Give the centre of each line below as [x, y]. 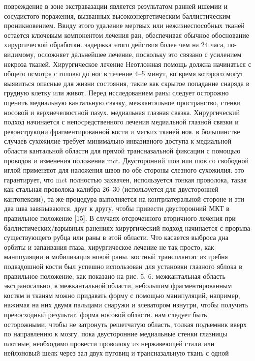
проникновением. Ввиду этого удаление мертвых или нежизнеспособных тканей [124, 25]
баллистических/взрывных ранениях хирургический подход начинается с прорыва [127, 227]
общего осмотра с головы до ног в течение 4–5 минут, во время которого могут [124, 74]
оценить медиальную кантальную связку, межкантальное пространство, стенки [122, 102]
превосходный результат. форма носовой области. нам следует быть [106, 314]
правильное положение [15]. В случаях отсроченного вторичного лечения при [120, 218]
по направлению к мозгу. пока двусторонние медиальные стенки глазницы [116, 334]
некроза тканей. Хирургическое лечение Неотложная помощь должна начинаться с [128, 64]
